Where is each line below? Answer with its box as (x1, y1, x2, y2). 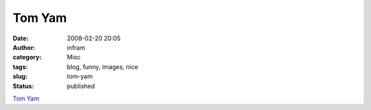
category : (12, 53, 42, 61)
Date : (12, 34, 29, 42)
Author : (12, 43, 36, 51)
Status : (12, 82, 34, 90)
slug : (12, 72, 27, 81)
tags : (12, 62, 28, 71)
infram (67, 43, 86, 51)
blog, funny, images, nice (67, 62, 139, 71)
